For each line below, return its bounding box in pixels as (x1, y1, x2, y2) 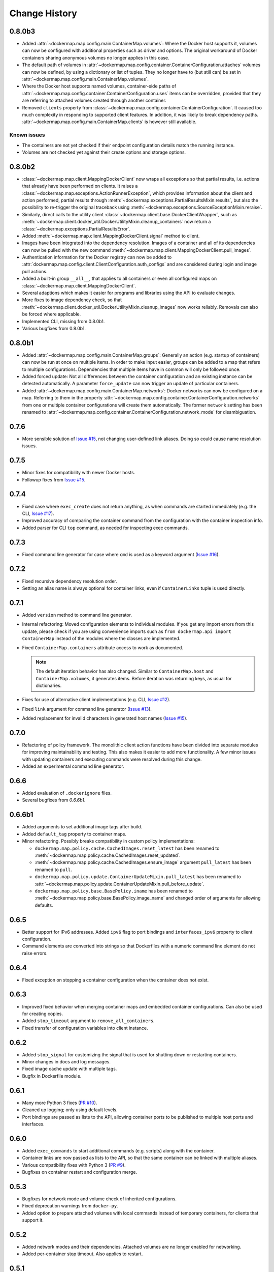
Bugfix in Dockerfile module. (22, 1073, 82, 1079)
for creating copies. (22, 1010, 63, 1017)
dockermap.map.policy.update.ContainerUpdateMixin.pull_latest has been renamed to (35, 874, 241, 880)
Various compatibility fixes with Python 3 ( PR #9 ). (22, 1162, 126, 1168)
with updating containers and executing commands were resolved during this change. (22, 756, 202, 762)
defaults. (35, 902, 53, 908)
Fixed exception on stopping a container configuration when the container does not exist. (22, 977, 209, 983)
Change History (9, 8, 77, 19)
